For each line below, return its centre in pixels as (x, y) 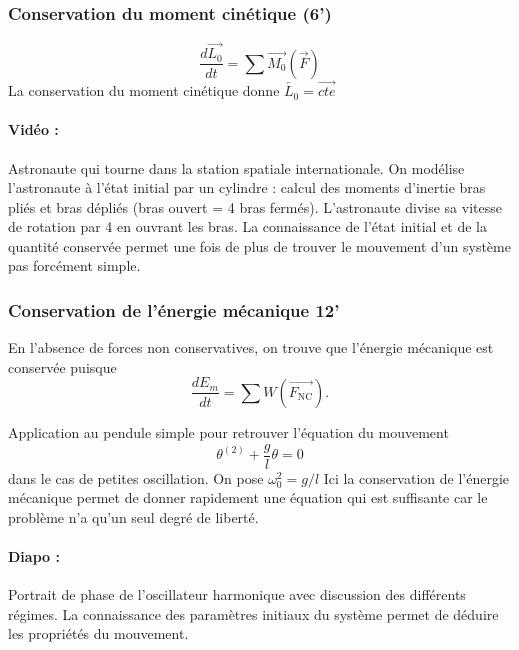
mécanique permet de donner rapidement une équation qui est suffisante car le (248, 497)
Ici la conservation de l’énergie (416, 477)
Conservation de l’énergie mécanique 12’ (174, 310)
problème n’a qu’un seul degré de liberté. (133, 516)
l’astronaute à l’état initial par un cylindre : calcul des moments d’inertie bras (247, 187)
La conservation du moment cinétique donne (144, 90)
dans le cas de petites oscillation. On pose (136, 477)
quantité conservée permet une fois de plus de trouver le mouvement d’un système (259, 245)
